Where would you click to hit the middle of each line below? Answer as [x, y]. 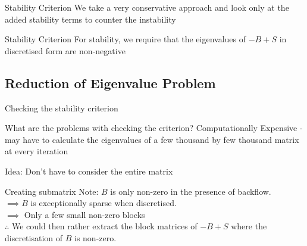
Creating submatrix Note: [52, 191]
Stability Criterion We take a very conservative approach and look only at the [147, 7]
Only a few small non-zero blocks [84, 214]
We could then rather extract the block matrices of [104, 226]
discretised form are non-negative [65, 50]
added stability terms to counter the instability [90, 19]
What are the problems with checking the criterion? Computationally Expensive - [154, 128]
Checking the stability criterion [62, 108]
